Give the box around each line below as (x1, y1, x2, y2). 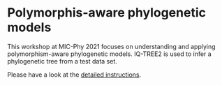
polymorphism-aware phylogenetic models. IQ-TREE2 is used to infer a (7, 50, 212, 58)
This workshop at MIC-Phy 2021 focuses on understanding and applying (7, 42, 216, 50)
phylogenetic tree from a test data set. (7, 57, 117, 65)
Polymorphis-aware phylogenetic (7, 5, 206, 21)
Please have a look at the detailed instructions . (7, 70, 142, 79)
